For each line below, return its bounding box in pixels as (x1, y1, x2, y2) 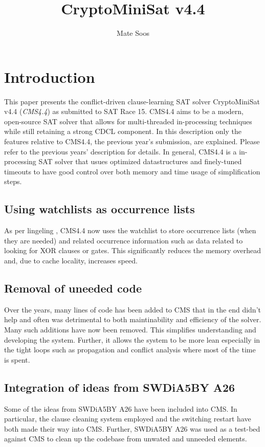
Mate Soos (117, 28, 149, 38)
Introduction (4, 66, 95, 87)
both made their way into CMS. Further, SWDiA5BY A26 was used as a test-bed (4, 423, 260, 434)
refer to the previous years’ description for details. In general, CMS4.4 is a (4, 146, 237, 157)
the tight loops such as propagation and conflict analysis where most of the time (4, 344, 256, 355)
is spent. (4, 354, 30, 365)
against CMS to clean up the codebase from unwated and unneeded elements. (4, 433, 247, 444)
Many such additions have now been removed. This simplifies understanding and (4, 324, 256, 334)
